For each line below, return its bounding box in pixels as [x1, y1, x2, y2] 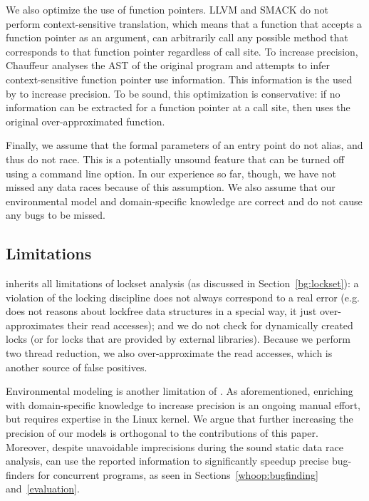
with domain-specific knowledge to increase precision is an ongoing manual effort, [6, 397, 360, 412]
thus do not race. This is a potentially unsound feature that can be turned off [6, 151, 345, 166]
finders [6, 467, 35, 482]
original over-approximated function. [6, 113, 165, 128]
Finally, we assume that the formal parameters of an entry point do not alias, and [6, 138, 363, 153]
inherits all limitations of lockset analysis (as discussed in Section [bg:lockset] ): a [6, 276, 359, 291]
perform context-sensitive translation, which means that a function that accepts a [6, 16, 362, 31]
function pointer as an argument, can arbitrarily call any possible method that [6, 30, 348, 45]
